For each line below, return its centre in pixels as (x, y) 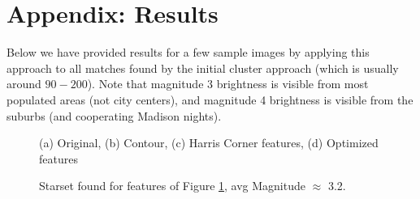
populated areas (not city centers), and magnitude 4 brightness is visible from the (210, 99)
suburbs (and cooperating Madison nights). (114, 115)
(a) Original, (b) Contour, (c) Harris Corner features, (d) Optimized (209, 143)
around (24, 84)
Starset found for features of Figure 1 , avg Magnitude (172, 186)
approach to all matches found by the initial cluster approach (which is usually (203, 68)
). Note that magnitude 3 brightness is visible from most (228, 84)
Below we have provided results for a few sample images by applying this (188, 52)
